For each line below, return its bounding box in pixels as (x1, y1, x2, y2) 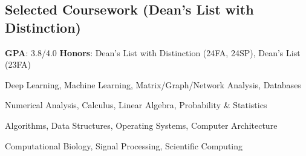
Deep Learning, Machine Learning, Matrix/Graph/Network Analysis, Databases (5, 78, 301, 91)
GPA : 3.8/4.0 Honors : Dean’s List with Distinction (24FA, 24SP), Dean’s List (5, 46, 301, 59)
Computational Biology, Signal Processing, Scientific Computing (5, 139, 243, 152)
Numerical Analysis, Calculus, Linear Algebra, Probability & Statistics (5, 99, 267, 111)
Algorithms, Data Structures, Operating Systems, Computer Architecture (5, 119, 278, 131)
